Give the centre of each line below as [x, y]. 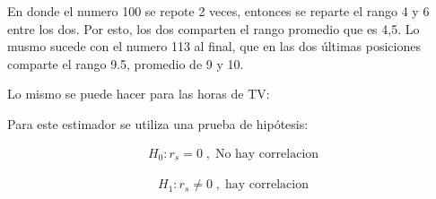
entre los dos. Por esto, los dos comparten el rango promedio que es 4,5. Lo [214, 28]
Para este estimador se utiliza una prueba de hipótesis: [158, 123]
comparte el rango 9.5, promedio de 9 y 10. [126, 63]
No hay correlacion [267, 154]
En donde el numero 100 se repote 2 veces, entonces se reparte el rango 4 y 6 [218, 11]
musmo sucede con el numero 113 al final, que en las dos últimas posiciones [214, 46]
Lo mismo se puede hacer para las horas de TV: [139, 94]
